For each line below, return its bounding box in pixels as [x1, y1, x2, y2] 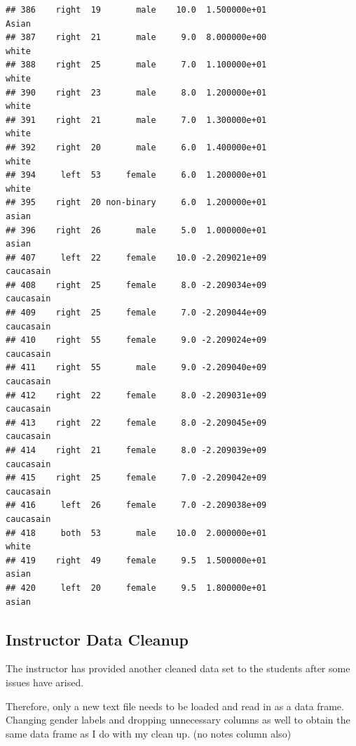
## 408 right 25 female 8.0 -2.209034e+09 [6, 280, 267, 290]
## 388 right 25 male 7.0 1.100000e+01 [6, 60, 267, 70]
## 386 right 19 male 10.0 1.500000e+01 [6, 5, 267, 15]
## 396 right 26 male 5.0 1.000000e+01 [6, 225, 267, 235]
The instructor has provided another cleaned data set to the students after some [6, 661, 350, 676]
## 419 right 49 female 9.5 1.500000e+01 [6, 555, 267, 565]
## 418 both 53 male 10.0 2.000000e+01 [6, 528, 267, 538]
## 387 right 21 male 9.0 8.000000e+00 [6, 32, 267, 43]
